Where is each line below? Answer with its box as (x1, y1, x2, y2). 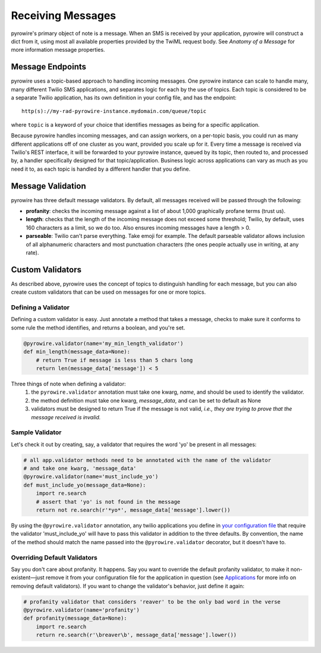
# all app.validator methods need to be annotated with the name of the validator (23, 457, 272, 463)
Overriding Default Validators (11, 553, 98, 561)
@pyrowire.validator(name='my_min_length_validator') (23, 340, 184, 347)
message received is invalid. (31, 413, 101, 420)
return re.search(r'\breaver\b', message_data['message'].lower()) (36, 632, 237, 639)
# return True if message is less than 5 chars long (36, 357, 193, 363)
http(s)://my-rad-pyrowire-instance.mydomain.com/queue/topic (21, 108, 207, 115)
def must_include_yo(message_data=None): (23, 482, 146, 488)
